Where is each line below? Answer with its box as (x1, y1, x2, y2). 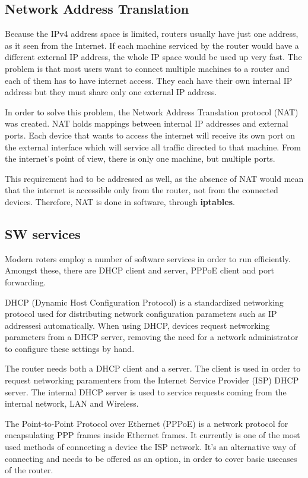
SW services (5, 224, 81, 243)
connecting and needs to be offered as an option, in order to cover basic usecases (5, 452, 297, 464)
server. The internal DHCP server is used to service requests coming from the (5, 385, 287, 398)
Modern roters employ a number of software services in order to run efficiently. (5, 252, 291, 265)
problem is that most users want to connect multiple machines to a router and (5, 62, 290, 74)
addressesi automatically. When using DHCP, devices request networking (5, 319, 270, 331)
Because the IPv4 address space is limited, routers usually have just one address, (5, 27, 299, 40)
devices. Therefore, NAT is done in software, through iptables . (5, 195, 235, 207)
